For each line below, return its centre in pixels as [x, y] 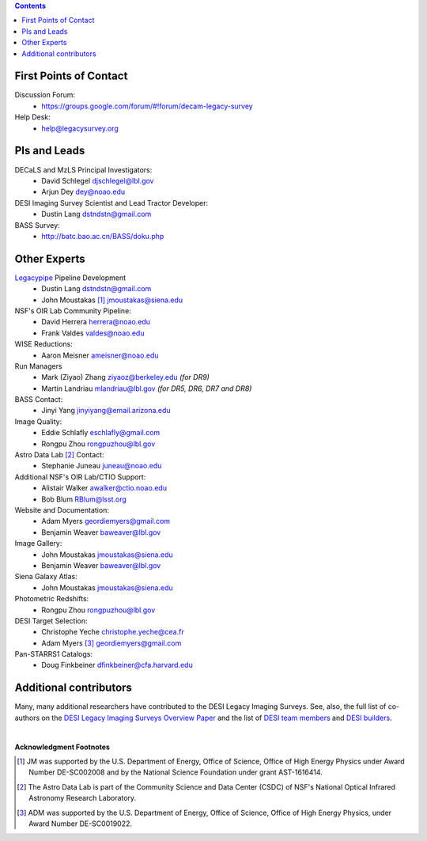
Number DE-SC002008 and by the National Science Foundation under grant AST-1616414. [176, 772]
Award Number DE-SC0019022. [81, 824]
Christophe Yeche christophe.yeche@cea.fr [113, 632]
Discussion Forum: [45, 95]
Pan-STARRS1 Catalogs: [53, 654]
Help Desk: [32, 117]
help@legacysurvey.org [80, 128]
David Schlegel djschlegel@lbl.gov [98, 180]
